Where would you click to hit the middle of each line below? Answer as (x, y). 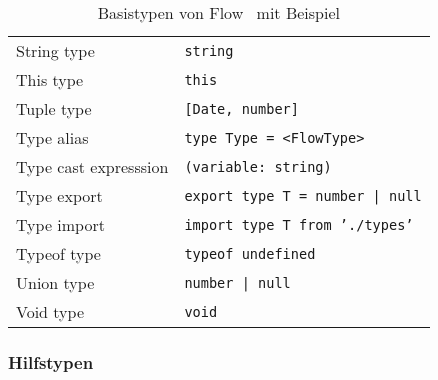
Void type (50, 311)
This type (50, 79)
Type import (60, 224)
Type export (59, 195)
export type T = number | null (303, 195)
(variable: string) (258, 166)
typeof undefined (250, 253)
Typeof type (58, 253)
